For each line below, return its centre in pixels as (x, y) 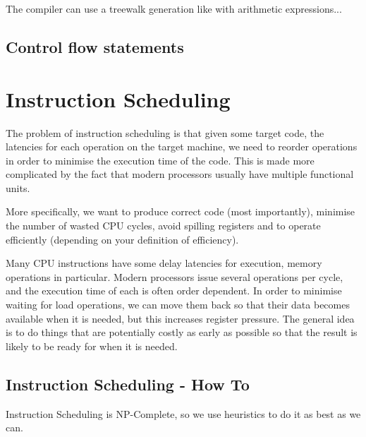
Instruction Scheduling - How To (128, 384)
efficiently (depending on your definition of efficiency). (122, 239)
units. (18, 187)
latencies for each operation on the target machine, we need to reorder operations (182, 146)
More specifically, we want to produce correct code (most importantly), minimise (181, 211)
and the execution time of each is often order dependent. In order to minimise (174, 291)
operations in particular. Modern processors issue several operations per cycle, (175, 276)
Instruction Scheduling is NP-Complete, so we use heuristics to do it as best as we (183, 413)
